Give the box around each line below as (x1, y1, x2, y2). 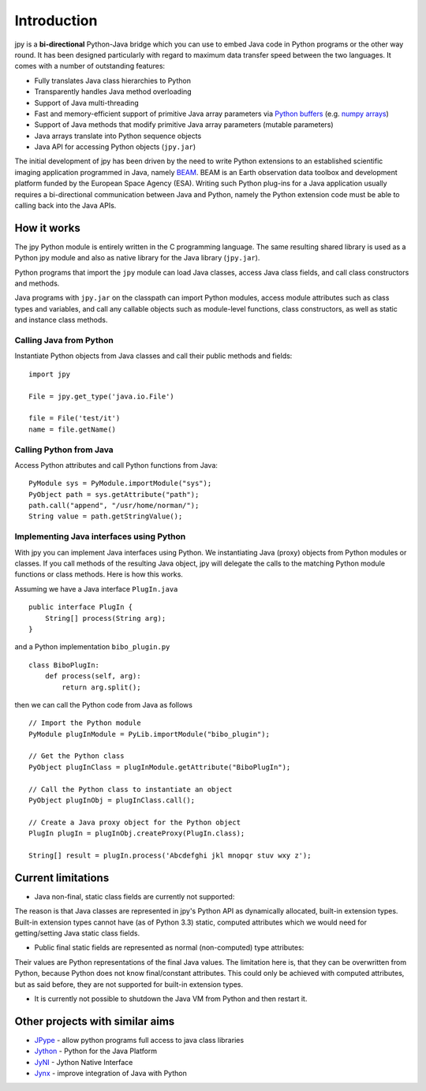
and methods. (14, 278, 60, 288)
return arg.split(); (62, 682, 141, 692)
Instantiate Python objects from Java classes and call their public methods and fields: (14, 351, 293, 361)
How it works (14, 221, 80, 234)
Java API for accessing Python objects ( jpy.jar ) (34, 142, 196, 151)
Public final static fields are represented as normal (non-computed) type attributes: (34, 943, 305, 952)
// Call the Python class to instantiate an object (28, 785, 233, 794)
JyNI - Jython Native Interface (34, 1057, 133, 1067)
